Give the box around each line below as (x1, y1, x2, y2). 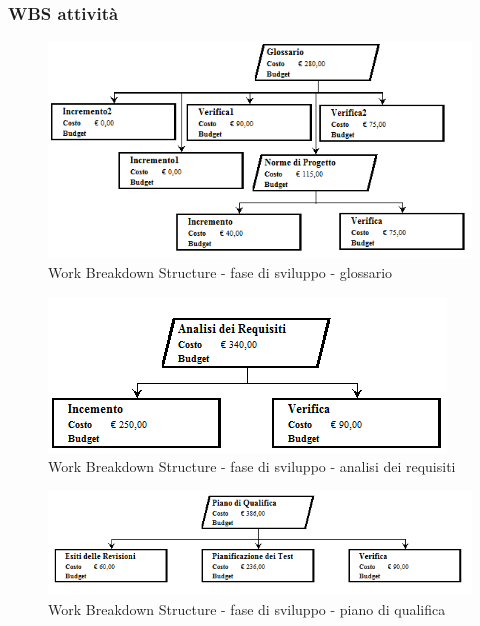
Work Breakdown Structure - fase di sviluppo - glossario (48, 262, 393, 282)
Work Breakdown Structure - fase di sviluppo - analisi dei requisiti (48, 456, 456, 477)
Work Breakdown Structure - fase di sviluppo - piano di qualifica (48, 598, 446, 619)
